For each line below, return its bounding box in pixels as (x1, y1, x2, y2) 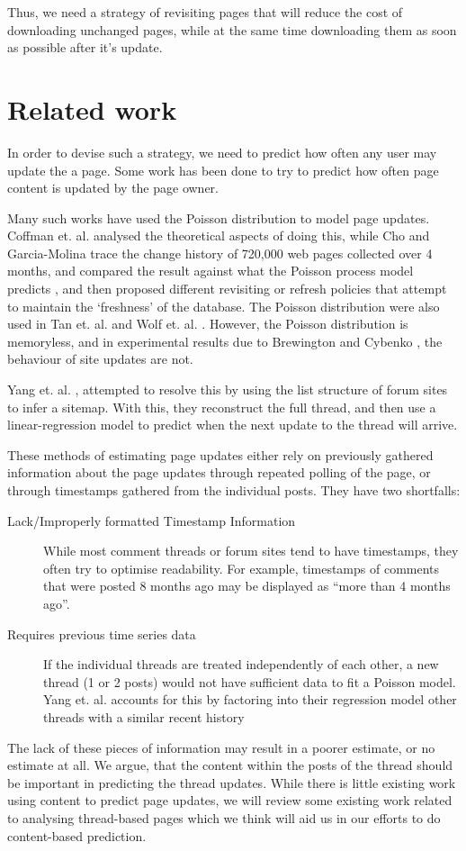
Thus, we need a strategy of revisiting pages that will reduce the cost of (7, 3, 403, 21)
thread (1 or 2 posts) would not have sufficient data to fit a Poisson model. (43, 672, 456, 691)
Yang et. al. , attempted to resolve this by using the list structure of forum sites (7, 380, 448, 399)
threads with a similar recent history (43, 707, 245, 726)
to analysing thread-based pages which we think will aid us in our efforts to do (7, 808, 441, 827)
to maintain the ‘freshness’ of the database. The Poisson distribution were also (7, 296, 440, 315)
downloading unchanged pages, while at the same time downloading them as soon (7, 20, 457, 39)
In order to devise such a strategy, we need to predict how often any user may (7, 142, 437, 161)
